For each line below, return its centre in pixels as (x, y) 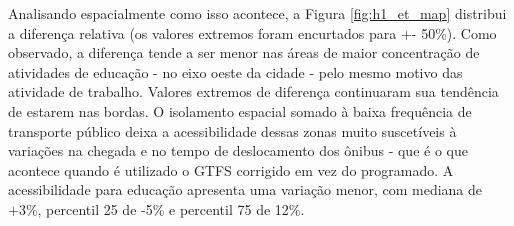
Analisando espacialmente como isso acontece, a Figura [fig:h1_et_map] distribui (257, 13)
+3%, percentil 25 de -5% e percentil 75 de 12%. (156, 208)
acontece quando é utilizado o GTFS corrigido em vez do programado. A (231, 169)
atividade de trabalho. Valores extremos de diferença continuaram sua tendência (253, 91)
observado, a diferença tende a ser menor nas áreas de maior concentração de (244, 52)
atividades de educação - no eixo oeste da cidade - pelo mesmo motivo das (235, 71)
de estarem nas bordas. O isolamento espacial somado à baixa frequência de (240, 110)
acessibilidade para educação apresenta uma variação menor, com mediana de (245, 189)
